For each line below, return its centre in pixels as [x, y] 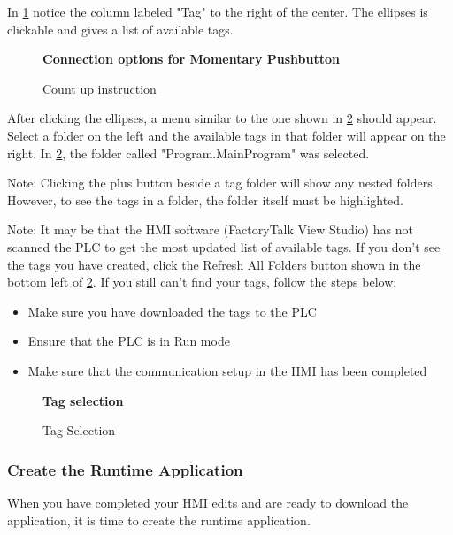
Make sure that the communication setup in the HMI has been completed [227, 370]
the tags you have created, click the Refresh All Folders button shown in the [214, 264]
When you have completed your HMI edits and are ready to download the [208, 502]
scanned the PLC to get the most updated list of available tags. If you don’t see [224, 246]
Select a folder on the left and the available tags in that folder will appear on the [226, 135]
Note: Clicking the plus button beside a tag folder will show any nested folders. [222, 183]
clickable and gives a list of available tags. [120, 29]
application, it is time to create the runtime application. [159, 520]
